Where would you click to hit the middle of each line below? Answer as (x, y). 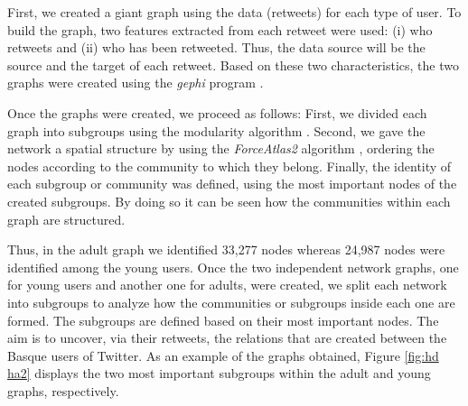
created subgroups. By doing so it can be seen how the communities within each (229, 201)
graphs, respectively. (63, 390)
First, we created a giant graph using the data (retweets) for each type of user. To (234, 12)
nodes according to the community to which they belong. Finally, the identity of (229, 166)
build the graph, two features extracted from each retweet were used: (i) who (220, 29)
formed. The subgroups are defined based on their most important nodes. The (223, 320)
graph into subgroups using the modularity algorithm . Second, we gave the (216, 130)
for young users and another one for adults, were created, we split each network (227, 285)
